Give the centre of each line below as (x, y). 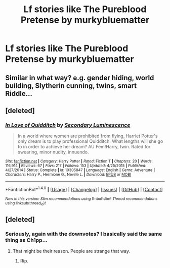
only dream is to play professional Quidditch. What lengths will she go (90, 141)
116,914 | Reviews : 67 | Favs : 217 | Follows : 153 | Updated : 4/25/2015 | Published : (76, 166)
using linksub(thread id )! (26, 203)
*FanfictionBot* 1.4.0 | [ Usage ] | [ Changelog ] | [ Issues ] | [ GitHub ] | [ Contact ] (84, 189)
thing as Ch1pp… (27, 240)
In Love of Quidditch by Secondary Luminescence (68, 125)
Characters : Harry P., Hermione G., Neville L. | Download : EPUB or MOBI (68, 175)
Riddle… (19, 94)
